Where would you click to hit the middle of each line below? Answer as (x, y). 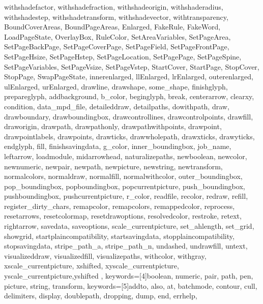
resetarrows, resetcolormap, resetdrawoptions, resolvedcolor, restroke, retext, (123, 216)
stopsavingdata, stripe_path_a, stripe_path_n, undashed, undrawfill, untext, (126, 246)
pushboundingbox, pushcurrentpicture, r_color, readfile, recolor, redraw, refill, (126, 196)
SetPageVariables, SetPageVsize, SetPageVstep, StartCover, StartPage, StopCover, (132, 66)
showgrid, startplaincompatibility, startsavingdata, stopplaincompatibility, (119, 236)
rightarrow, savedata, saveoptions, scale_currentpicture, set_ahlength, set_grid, (129, 226)
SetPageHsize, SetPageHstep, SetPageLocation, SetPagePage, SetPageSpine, (123, 56)
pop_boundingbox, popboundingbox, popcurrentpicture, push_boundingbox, (125, 186)
